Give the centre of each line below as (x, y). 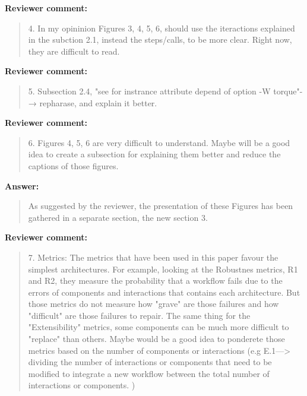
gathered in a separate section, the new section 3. (118, 217)
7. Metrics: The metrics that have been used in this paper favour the (153, 257)
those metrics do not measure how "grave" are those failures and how (153, 304)
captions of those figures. (73, 165)
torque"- (288, 91)
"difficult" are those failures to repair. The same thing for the (139, 315)
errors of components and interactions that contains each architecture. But (164, 292)
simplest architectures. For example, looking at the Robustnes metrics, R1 (163, 269)
